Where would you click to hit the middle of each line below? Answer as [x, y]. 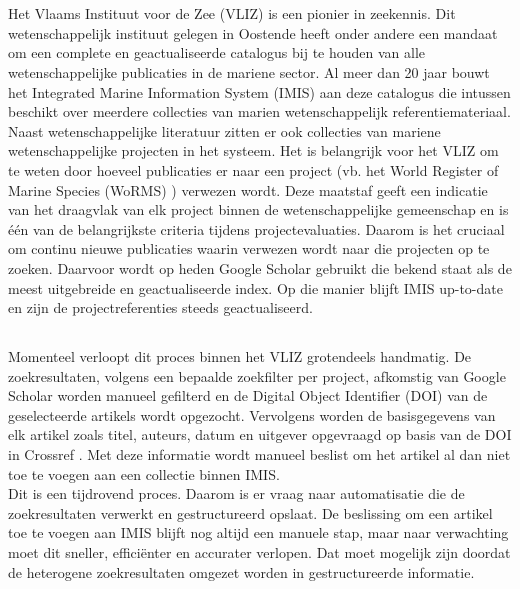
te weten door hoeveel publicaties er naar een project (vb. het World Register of [253, 169]
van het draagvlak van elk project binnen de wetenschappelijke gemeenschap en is [258, 209]
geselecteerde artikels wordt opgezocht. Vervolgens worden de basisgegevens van [252, 414]
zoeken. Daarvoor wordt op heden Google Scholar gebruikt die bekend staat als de [260, 267]
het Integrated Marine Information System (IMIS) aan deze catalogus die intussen [259, 91]
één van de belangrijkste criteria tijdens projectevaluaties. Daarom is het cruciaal [256, 228]
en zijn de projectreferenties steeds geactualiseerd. [160, 307]
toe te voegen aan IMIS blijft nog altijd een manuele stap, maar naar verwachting [258, 532]
